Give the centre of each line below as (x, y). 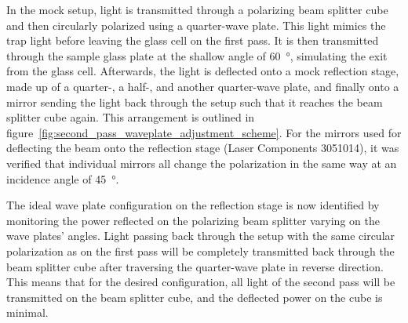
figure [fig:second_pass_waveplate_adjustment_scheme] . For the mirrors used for (204, 132)
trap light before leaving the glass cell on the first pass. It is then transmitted (193, 40)
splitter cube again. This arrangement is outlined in (131, 117)
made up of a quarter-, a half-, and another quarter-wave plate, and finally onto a (203, 86)
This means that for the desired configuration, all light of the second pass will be (201, 282)
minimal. (27, 312)
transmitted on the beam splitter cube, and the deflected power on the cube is (195, 297)
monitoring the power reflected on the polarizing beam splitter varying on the (193, 220)
